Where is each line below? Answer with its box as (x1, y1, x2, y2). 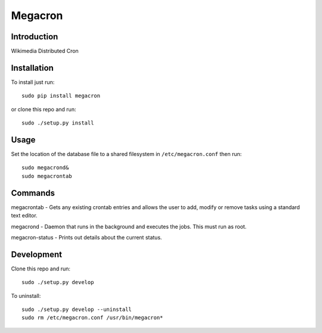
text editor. (11, 212, 38, 219)
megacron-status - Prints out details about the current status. (11, 234, 162, 241)
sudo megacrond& (21, 164, 69, 171)
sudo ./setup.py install (21, 120, 94, 126)
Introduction (11, 32, 58, 42)
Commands (11, 188, 55, 198)
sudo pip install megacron (21, 92, 101, 99)
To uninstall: (11, 292, 41, 299)
